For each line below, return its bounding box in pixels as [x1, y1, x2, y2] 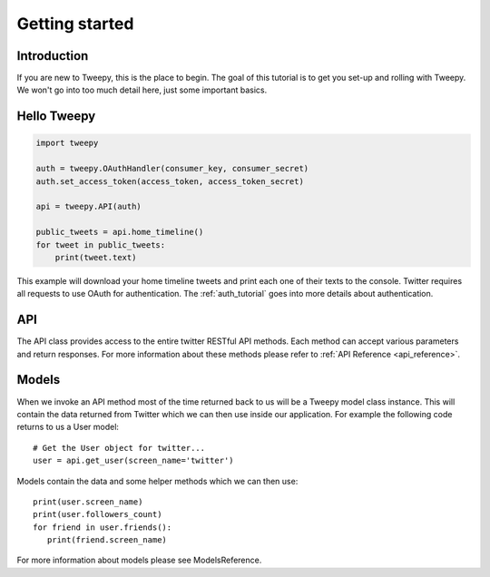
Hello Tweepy [16, 109, 96, 124]
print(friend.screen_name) [46, 535, 168, 545]
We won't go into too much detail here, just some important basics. [16, 84, 268, 95]
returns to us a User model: [16, 422, 120, 433]
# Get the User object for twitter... [33, 443, 206, 453]
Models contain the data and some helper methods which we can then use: [16, 475, 299, 486]
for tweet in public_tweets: [35, 240, 166, 249]
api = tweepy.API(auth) [35, 201, 142, 212]
